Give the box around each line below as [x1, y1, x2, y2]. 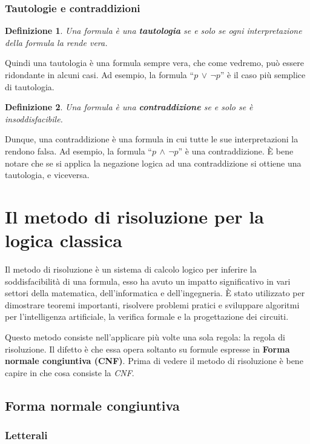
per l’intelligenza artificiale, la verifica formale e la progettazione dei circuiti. [5, 310, 289, 323]
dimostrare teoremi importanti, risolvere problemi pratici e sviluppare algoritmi [5, 298, 300, 311]
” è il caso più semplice [220, 68, 306, 81]
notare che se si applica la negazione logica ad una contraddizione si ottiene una [5, 156, 302, 169]
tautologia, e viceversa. [5, 168, 90, 181]
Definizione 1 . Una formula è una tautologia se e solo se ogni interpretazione [5, 24, 302, 37]
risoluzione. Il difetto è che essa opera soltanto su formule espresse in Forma [5, 342, 290, 355]
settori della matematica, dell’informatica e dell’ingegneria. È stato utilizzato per [5, 287, 305, 299]
